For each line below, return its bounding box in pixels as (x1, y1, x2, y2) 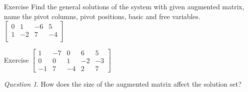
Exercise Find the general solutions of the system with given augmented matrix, (4, 1, 245, 11)
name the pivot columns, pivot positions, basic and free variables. (4, 11, 200, 21)
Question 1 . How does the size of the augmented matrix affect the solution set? (4, 79, 242, 89)
